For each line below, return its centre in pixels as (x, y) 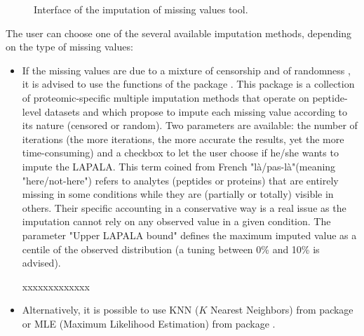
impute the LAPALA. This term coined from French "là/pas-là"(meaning (179, 166)
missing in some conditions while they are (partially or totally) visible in (178, 194)
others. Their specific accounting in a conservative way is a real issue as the (184, 207)
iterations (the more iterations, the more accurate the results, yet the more (183, 139)
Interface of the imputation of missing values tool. (141, 9)
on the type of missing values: (69, 47)
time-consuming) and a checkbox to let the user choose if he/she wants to (180, 153)
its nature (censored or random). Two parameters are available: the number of (190, 125)
